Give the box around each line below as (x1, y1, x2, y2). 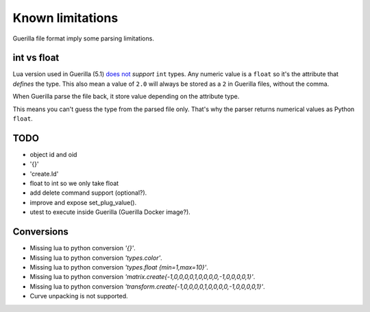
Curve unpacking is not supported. (29, 292, 128, 300)
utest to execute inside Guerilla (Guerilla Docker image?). (29, 208, 191, 216)
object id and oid (29, 150, 77, 158)
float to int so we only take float (29, 179, 119, 188)
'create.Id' (29, 169, 59, 178)
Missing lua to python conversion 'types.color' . (29, 254, 162, 262)
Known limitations (12, 10, 119, 25)
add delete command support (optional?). (29, 189, 147, 197)
